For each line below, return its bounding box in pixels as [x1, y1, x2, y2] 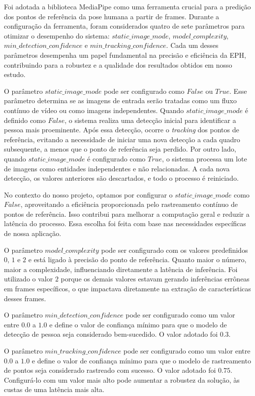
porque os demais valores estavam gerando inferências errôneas [61, 274, 250, 284]
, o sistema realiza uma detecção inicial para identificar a [64, 115, 236, 125]
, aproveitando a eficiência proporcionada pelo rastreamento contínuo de [20, 199, 238, 209]
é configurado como [87, 153, 146, 163]
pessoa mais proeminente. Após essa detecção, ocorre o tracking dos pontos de [4, 124, 239, 135]
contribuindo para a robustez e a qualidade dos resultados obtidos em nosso [4, 59, 232, 70]
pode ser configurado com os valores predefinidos [101, 244, 248, 255]
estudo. [4, 69, 26, 79]
